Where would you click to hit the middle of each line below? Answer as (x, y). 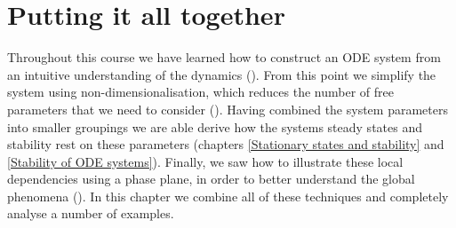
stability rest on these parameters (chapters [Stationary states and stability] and (226, 144)
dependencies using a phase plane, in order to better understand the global (211, 179)
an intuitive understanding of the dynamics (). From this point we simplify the (222, 74)
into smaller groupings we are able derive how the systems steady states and (215, 126)
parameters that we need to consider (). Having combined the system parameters (228, 109)
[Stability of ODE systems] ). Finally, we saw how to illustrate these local (205, 161)
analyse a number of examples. (91, 213)
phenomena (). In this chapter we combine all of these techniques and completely (228, 196)
